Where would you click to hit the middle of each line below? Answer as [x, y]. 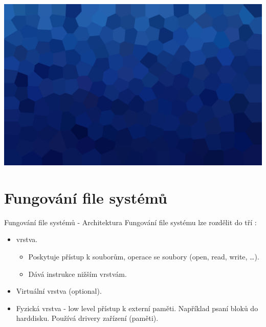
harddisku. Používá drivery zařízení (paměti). [87, 318]
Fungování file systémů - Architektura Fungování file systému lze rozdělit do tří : [130, 222]
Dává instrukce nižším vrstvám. [77, 274]
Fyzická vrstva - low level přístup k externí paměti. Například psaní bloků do [137, 308]
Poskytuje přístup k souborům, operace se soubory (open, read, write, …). [144, 256]
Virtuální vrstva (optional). [59, 291]
